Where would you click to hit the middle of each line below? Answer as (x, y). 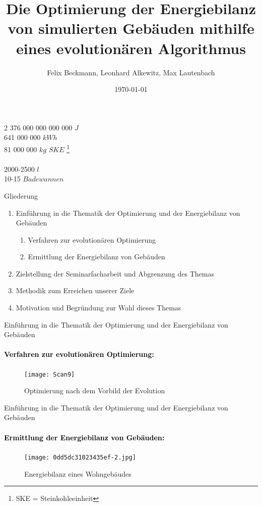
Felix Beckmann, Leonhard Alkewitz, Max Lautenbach (131, 72)
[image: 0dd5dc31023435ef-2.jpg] (80, 457)
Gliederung (21, 195)
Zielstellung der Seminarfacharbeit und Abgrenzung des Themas (115, 273)
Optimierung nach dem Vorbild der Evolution (95, 390)
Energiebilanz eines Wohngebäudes (78, 473)
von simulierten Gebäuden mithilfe (131, 28)
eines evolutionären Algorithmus (131, 48)
